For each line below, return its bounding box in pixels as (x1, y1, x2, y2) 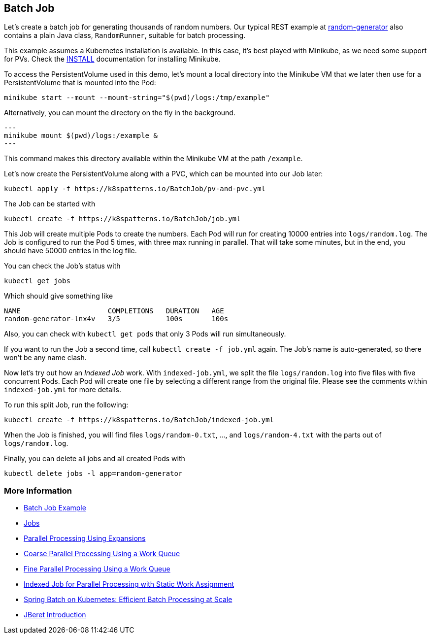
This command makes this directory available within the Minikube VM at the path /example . (4, 154, 303, 163)
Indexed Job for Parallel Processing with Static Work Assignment (24, 580, 234, 589)
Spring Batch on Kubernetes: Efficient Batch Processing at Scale (24, 595, 232, 604)
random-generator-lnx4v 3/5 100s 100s (4, 315, 229, 323)
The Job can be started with (4, 200, 96, 208)
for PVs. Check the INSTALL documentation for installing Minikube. (4, 55, 221, 64)
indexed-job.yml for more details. (4, 385, 121, 394)
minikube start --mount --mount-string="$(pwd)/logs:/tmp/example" (4, 94, 270, 102)
